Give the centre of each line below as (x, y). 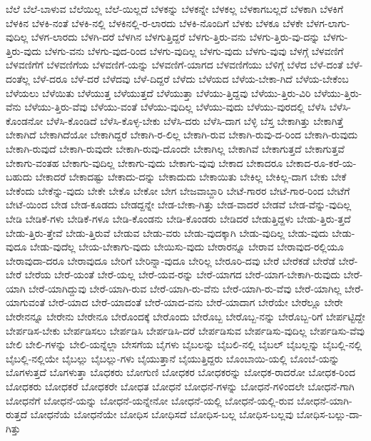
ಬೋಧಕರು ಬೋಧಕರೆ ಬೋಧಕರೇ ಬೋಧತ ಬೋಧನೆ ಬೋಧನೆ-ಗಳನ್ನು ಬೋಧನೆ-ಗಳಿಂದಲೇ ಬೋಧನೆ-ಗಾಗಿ (180, 386)
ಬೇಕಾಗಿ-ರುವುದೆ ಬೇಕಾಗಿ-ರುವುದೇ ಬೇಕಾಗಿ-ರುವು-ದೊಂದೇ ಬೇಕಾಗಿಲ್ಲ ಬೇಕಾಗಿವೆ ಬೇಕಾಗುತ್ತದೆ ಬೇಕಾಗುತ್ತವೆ (175, 148)
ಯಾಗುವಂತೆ (26, 302)
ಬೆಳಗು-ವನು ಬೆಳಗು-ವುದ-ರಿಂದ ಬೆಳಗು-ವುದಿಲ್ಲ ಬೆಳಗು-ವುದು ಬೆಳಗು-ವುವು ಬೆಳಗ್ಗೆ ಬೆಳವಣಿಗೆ (194, 50)
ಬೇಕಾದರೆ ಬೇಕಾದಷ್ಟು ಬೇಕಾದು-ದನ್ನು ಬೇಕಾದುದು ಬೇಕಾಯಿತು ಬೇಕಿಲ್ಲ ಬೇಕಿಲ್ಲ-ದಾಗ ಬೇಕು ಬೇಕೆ (191, 177)
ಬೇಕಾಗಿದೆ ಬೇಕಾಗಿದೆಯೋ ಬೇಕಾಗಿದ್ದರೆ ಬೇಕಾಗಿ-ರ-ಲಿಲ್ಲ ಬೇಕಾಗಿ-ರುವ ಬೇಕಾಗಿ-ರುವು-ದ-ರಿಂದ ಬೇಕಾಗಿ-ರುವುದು (182, 135)
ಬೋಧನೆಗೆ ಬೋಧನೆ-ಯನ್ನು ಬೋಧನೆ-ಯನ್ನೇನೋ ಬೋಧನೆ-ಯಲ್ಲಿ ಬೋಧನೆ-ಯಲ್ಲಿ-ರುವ (150, 400)
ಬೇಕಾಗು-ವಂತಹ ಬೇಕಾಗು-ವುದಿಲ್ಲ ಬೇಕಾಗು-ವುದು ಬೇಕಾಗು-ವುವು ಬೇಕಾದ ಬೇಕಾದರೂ (144, 162)
